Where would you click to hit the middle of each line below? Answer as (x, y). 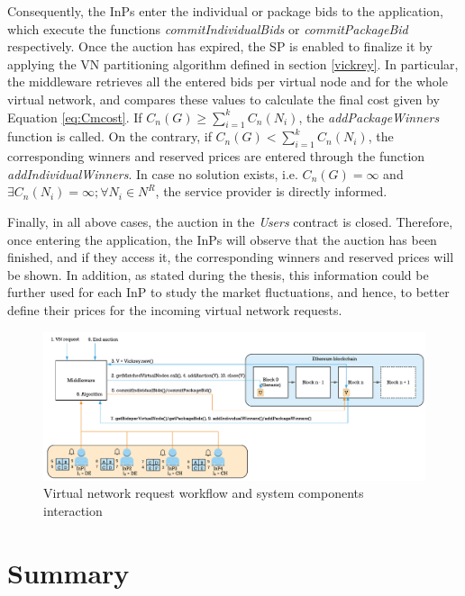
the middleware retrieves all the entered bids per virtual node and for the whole (228, 81)
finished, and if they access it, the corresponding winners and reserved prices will (231, 257)
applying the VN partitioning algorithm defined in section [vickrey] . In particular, (233, 63)
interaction (73, 510)
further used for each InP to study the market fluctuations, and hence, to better (228, 292)
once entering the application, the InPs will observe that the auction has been (222, 239)
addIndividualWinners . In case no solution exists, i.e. (153, 173)
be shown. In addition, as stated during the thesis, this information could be (218, 274)
